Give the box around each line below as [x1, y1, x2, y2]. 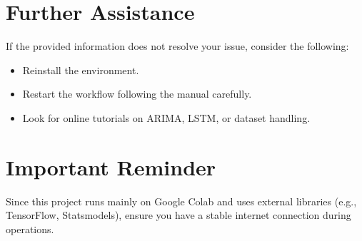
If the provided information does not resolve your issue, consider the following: [6, 39, 349, 53]
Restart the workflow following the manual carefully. [22, 86, 252, 101]
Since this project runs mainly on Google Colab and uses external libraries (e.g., [6, 193, 357, 208]
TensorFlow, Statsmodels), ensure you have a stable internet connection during [6, 207, 351, 222]
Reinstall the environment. [22, 62, 139, 77]
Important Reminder [6, 152, 216, 181]
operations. [6, 221, 54, 236]
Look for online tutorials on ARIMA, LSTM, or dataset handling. [22, 110, 311, 125]
